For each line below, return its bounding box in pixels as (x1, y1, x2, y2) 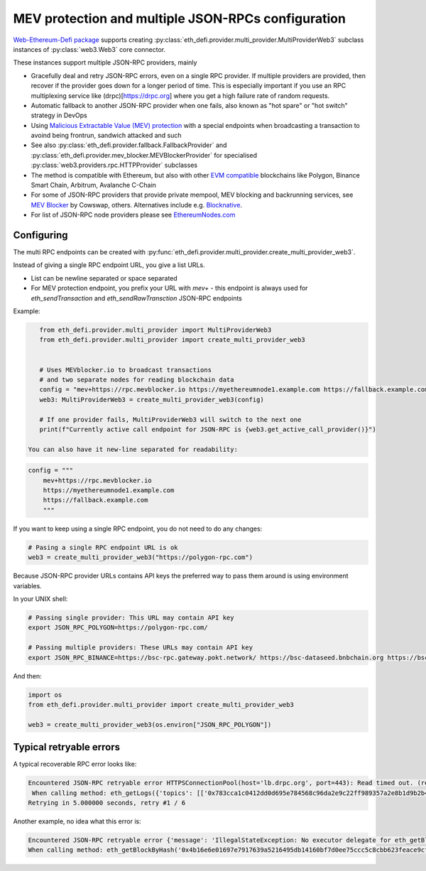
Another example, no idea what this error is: (13, 817, 141, 826)
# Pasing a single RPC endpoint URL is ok (28, 543, 178, 551)
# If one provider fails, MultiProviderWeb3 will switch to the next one (39, 416, 302, 423)
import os (28, 691, 62, 699)
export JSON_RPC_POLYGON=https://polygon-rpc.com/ (28, 624, 209, 632)
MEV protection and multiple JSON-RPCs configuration (13, 11, 346, 26)
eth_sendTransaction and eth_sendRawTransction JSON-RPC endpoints (31, 293, 243, 302)
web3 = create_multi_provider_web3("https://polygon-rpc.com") (28, 553, 253, 561)
